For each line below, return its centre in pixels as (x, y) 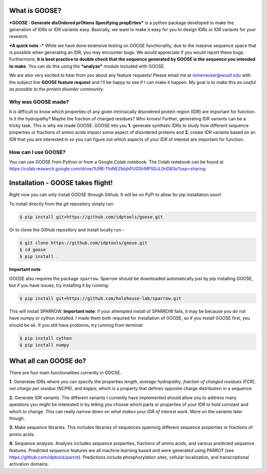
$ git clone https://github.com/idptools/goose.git (84, 243)
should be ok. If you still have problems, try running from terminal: (76, 325)
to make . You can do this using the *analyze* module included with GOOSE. (87, 66)
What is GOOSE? (35, 11)
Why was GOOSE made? (39, 102)
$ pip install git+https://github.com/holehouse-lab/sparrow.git (100, 298)
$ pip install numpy (44, 345)
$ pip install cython (46, 338)
